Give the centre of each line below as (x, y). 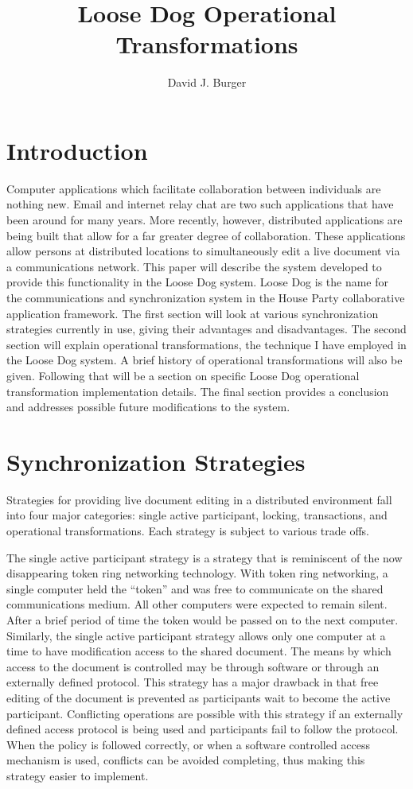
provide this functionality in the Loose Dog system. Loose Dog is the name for (198, 282)
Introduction (77, 150)
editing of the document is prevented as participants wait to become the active (199, 698)
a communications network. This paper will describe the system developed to (194, 266)
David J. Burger (207, 82)
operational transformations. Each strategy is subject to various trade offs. (188, 531)
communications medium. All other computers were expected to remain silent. (197, 604)
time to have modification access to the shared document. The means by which (199, 651)
